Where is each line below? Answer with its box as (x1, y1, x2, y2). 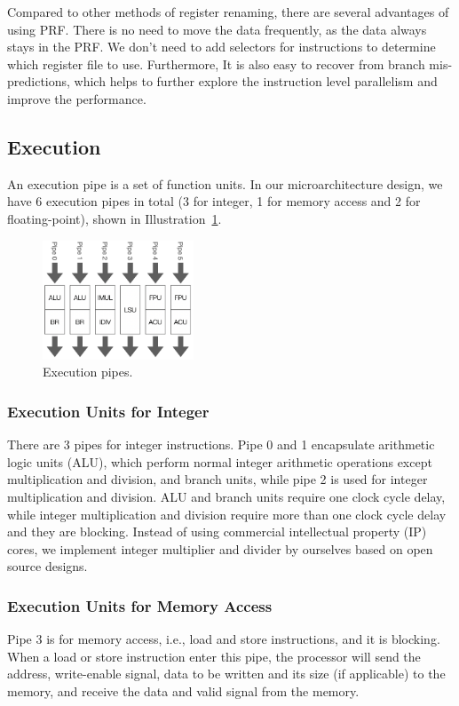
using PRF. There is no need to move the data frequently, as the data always (7, 20, 427, 38)
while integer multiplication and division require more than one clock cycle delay (7, 504, 447, 523)
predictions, (7, 72, 70, 91)
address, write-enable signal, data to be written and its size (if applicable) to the (7, 664, 446, 683)
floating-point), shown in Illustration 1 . (7, 209, 222, 227)
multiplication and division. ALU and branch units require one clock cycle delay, (7, 487, 446, 505)
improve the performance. (7, 89, 146, 107)
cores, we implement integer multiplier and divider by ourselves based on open (7, 539, 433, 558)
